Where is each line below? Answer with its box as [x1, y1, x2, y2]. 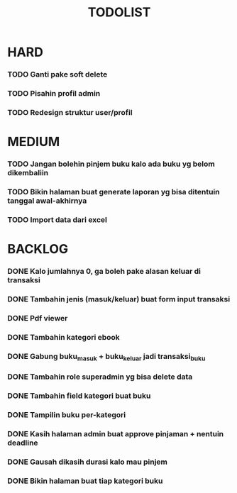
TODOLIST [87, 4, 151, 21]
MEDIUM [7, 134, 60, 150]
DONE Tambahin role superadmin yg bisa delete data [7, 372, 193, 382]
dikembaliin [7, 168, 48, 178]
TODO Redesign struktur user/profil [7, 107, 133, 117]
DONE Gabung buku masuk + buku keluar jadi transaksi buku [7, 351, 206, 362]
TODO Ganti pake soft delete [7, 70, 108, 79]
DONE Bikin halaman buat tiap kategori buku [7, 476, 163, 486]
